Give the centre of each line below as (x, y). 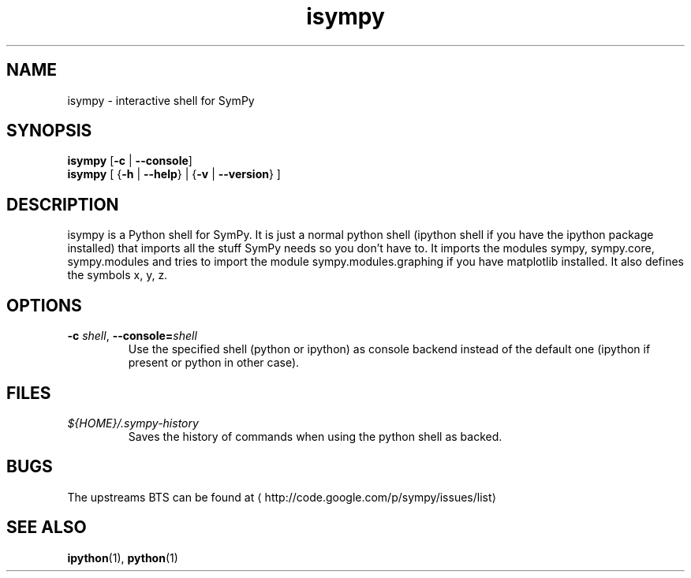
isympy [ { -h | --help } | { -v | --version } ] (174, 174)
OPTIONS (44, 305)
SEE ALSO (47, 528)
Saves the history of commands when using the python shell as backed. (315, 436)
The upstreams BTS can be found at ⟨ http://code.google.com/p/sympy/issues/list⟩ (282, 497)
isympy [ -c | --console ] (130, 161)
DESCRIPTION (63, 204)
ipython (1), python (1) (123, 557)
